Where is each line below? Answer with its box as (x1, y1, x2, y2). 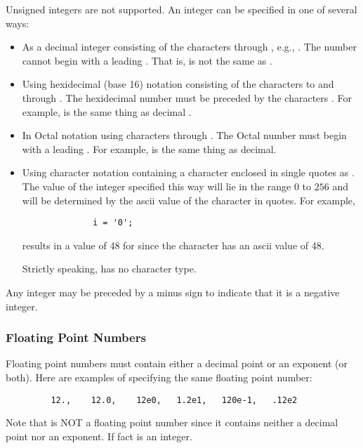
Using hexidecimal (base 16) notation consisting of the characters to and (22, 77, 334, 91)
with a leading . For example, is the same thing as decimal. (22, 141, 277, 156)
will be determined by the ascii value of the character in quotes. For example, (22, 192, 355, 207)
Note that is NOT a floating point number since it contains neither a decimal (6, 415, 338, 430)
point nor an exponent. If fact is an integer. (6, 428, 192, 443)
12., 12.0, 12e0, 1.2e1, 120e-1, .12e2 (51, 395, 298, 405)
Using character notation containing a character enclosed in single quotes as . (22, 165, 355, 180)
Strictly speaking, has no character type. (22, 261, 197, 276)
